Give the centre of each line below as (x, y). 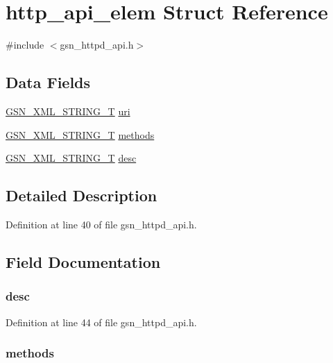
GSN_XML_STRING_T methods (80, 134)
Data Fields (48, 82)
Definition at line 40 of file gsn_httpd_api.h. (101, 224)
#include (25, 45)
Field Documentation (83, 261)
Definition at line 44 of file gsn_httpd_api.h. (101, 322)
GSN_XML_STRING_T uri (68, 111)
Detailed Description (82, 195)
